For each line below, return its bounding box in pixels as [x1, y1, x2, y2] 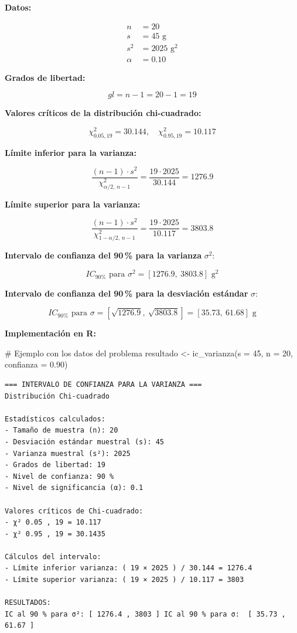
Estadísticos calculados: [5, 414, 105, 423]
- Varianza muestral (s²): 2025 [5, 449, 131, 458]
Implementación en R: [5, 327, 96, 339]
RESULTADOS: [5, 598, 51, 607]
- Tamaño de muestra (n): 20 [5, 426, 118, 435]
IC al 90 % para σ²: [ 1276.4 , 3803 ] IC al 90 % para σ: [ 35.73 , [5, 610, 286, 618]
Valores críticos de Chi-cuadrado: [5, 506, 144, 515]
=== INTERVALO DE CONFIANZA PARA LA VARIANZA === [5, 380, 202, 389]
